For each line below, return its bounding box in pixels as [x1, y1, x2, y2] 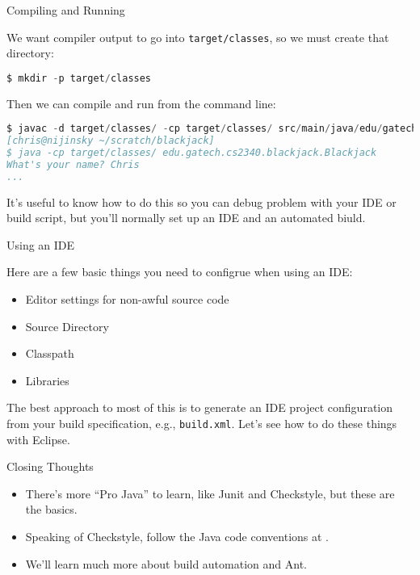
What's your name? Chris [6, 158, 140, 170]
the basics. [25, 501, 78, 518]
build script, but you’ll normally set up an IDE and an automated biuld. [6, 209, 366, 226]
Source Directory [25, 317, 109, 334]
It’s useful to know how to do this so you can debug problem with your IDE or [6, 193, 397, 210]
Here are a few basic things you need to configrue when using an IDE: [6, 263, 353, 280]
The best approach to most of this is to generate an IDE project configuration [6, 399, 393, 416]
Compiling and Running [6, 2, 125, 18]
